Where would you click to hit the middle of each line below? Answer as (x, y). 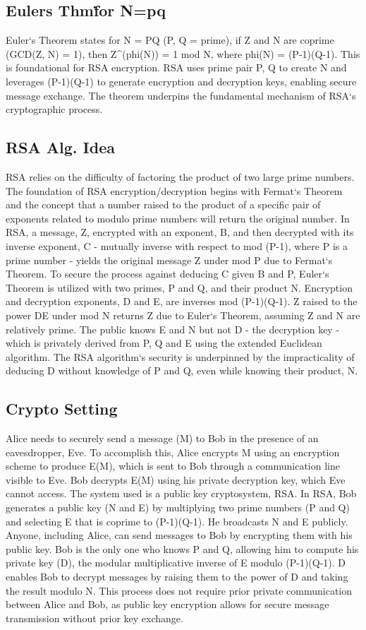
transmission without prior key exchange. (94, 618)
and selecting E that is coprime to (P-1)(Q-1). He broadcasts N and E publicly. (177, 521)
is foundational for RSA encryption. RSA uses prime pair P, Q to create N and (176, 67)
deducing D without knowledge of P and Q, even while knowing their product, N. (182, 370)
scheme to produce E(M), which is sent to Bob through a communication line (173, 466)
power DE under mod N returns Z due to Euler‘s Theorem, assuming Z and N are (183, 315)
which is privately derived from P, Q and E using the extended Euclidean (164, 343)
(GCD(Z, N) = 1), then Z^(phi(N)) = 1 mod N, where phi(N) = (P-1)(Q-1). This (183, 53)
